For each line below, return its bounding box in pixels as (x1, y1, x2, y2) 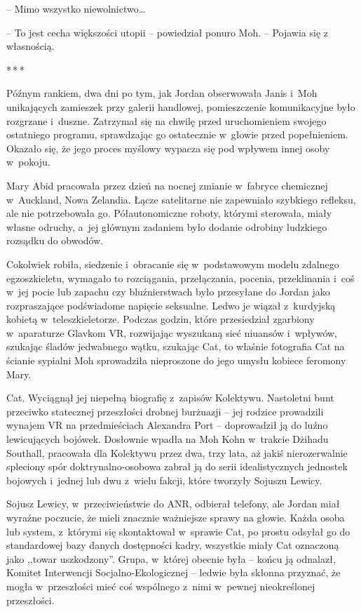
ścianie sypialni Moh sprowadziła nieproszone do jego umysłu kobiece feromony (6, 353, 346, 368)
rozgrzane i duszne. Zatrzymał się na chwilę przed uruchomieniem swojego (6, 113, 327, 128)
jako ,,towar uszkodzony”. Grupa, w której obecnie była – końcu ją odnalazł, (6, 551, 336, 566)
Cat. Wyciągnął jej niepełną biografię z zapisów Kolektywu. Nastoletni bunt (6, 390, 334, 405)
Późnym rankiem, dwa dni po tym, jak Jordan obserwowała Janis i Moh (6, 86, 318, 100)
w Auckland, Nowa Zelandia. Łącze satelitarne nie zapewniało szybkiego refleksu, (6, 192, 356, 206)
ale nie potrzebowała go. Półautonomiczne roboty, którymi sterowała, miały (6, 206, 332, 220)
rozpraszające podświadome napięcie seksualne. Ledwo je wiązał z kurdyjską (6, 298, 336, 312)
